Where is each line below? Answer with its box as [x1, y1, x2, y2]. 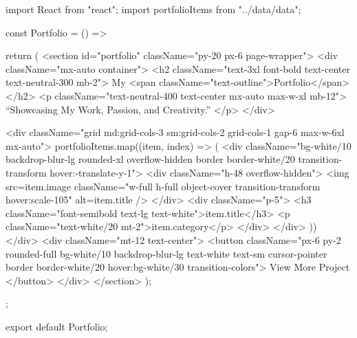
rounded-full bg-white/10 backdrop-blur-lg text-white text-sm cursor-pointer [6, 246, 327, 260]
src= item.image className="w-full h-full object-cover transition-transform [6, 179, 321, 193]
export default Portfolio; [6, 319, 108, 333]
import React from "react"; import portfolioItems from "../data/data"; [6, 2, 301, 16]
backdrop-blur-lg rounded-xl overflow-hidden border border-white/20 [6, 152, 295, 166]
